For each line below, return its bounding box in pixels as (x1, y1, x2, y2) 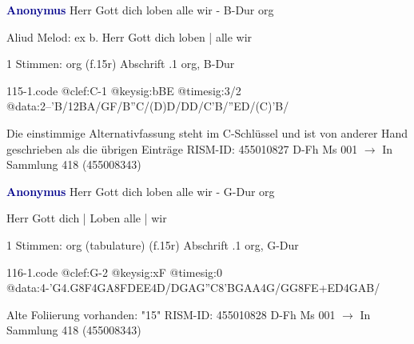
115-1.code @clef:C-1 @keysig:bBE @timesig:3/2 (6, 82, 241, 98)
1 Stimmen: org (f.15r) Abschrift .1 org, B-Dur (6, 55, 235, 72)
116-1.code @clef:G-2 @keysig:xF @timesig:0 (6, 263, 222, 280)
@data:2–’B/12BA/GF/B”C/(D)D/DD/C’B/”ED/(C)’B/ (6, 98, 289, 114)
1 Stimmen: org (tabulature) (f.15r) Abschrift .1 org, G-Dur (6, 236, 299, 253)
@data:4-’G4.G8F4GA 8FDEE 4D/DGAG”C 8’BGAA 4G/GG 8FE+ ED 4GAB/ (6, 279, 380, 296)
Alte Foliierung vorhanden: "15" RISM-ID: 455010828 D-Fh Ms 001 (6, 306, 336, 322)
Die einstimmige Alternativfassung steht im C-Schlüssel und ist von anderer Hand (6, 124, 408, 141)
